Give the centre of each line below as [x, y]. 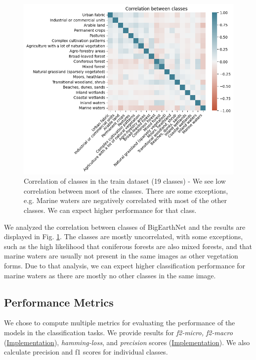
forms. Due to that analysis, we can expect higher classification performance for [125, 265]
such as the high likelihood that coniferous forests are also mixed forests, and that [128, 246]
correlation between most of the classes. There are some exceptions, [126, 190]
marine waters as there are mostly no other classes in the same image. [110, 275]
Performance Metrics [59, 302]
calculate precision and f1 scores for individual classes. [86, 352]
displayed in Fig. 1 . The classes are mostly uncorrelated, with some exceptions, [124, 236]
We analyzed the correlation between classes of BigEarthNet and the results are [125, 227]
